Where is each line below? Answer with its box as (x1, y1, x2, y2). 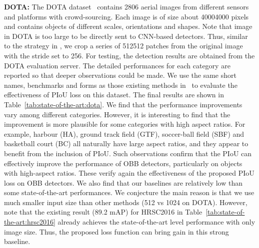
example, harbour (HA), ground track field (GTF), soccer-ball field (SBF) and (4, 128, 244, 139)
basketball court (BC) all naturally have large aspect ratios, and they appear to (4, 138, 248, 149)
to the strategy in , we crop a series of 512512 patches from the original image (4, 40, 243, 51)
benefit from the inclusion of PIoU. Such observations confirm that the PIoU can (4, 148, 252, 158)
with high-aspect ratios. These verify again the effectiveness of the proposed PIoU (4, 168, 254, 178)
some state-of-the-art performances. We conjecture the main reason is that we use (4, 187, 254, 198)
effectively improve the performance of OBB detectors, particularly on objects (4, 158, 242, 168)
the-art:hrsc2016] (4, 217, 55, 227)
